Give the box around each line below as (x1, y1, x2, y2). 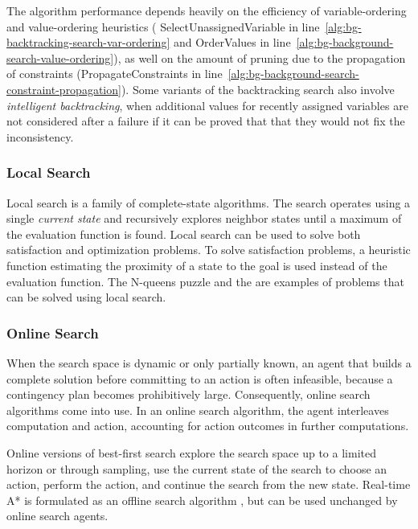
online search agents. (6, 507, 109, 524)
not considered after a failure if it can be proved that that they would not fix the (6, 113, 405, 129)
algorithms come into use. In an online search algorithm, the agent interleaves (6, 401, 389, 418)
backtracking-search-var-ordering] (6, 34, 170, 51)
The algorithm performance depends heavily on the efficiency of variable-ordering (6, 2, 407, 18)
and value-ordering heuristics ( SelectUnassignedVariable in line (6, 18, 320, 35)
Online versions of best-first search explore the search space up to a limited (6, 444, 376, 461)
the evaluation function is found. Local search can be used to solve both (6, 225, 361, 242)
